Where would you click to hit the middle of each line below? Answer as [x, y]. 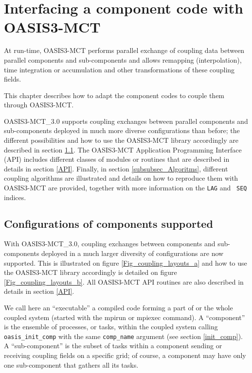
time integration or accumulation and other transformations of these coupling [119, 69]
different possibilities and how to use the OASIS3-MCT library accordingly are [121, 140]
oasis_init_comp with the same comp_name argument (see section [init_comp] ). [123, 336]
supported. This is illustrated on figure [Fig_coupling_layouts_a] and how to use [126, 263]
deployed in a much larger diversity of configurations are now [133, 253]
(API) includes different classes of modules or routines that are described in [117, 159]
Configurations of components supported [108, 223]
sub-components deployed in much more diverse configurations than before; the [122, 130]
